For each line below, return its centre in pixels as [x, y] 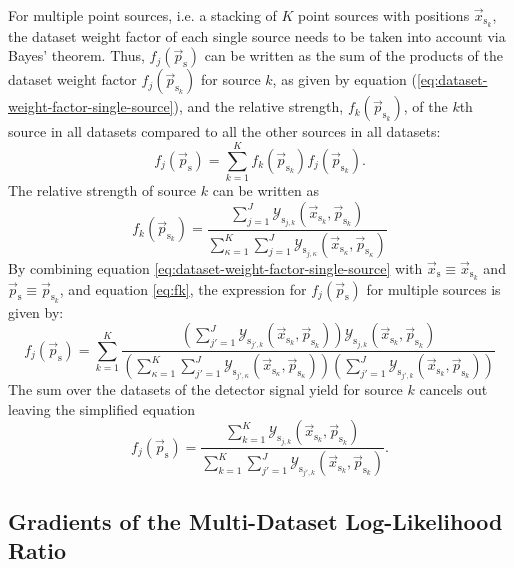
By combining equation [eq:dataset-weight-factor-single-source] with [215, 267]
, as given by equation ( [344, 79]
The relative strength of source [102, 190]
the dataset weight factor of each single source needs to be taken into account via [257, 35]
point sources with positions [384, 15]
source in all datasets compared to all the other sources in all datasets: [224, 131]
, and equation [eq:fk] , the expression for [183, 288]
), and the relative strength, [258, 106]
